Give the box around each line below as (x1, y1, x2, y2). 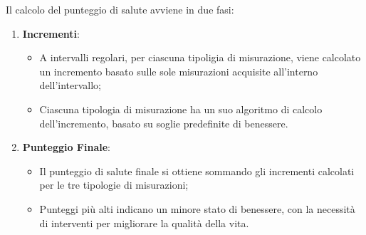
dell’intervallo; (39, 78, 101, 93)
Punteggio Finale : (22, 140, 110, 155)
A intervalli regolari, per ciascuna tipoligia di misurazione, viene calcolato (39, 50, 361, 65)
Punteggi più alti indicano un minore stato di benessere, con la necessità (39, 201, 355, 216)
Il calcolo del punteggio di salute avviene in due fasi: (6, 2, 234, 16)
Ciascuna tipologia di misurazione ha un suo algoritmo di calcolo (39, 101, 323, 116)
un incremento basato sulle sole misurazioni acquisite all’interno (39, 63, 318, 78)
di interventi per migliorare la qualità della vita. (39, 215, 249, 230)
